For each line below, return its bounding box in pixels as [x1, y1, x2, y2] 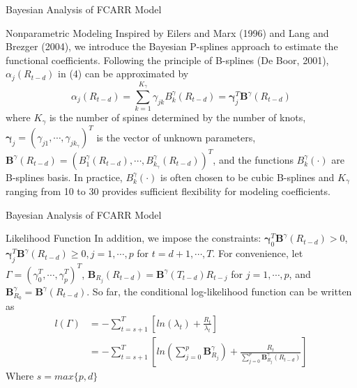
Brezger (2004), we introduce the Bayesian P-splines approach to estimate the [6, 39, 338, 54]
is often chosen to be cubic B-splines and [160, 169, 335, 184]
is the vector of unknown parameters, [96, 130, 256, 144]
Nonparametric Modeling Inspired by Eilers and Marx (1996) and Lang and [6, 25, 329, 40]
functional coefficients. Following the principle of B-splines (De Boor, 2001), [6, 52, 329, 67]
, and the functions [213, 152, 294, 166]
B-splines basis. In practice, [6, 169, 123, 184]
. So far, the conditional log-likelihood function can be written [86, 284, 352, 298]
